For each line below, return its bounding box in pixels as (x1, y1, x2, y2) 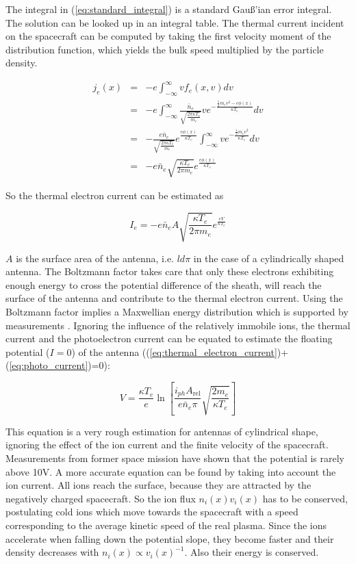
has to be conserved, (262, 491, 348, 505)
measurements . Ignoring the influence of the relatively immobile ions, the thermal (5, 318, 351, 332)
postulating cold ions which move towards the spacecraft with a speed (5, 504, 298, 519)
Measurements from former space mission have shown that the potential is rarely (5, 450, 345, 465)
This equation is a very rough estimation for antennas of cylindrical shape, (5, 424, 318, 438)
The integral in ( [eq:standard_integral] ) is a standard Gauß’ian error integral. (5, 2, 332, 16)
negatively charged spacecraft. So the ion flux (5, 491, 196, 505)
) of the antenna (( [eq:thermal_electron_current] (71, 344, 277, 359)
